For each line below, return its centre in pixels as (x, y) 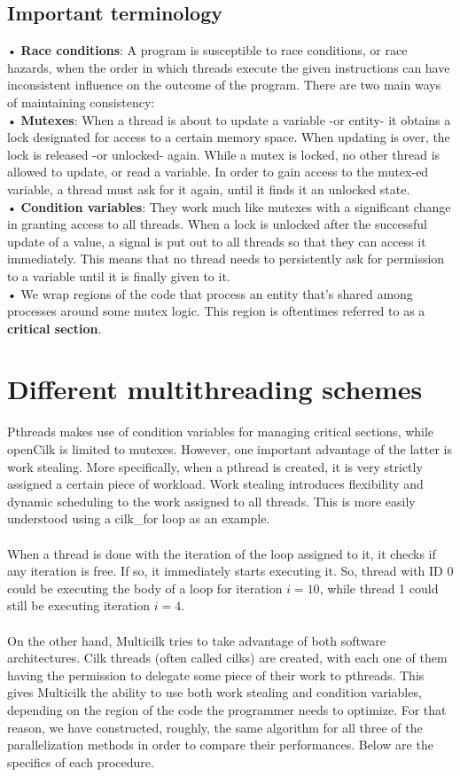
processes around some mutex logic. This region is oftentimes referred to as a (216, 311)
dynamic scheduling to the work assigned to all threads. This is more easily (211, 501)
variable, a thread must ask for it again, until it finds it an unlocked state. (209, 188)
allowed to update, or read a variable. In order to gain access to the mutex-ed (218, 172)
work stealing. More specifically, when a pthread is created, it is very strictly (215, 466)
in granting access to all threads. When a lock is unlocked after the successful (217, 224)
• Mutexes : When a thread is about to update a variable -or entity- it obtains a (229, 119)
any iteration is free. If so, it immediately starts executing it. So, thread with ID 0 (230, 571)
